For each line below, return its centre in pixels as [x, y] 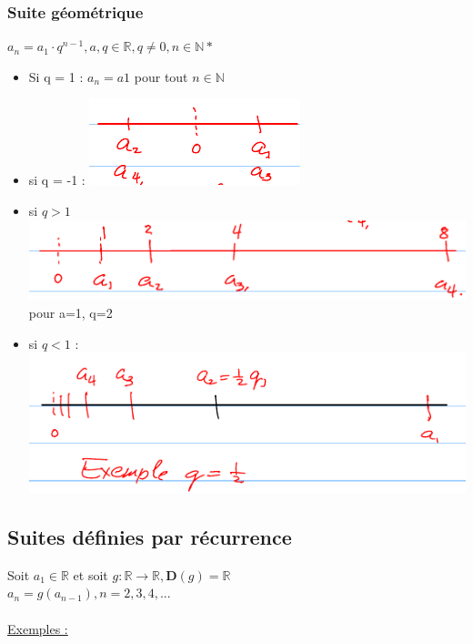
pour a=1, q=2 [70, 313]
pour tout [161, 76]
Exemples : [38, 628]
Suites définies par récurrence [150, 537]
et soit [91, 574]
